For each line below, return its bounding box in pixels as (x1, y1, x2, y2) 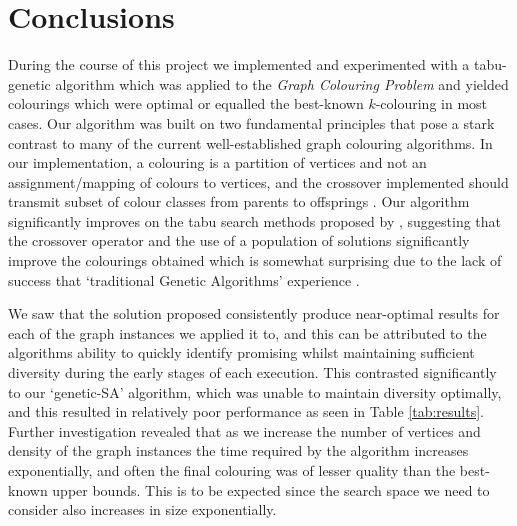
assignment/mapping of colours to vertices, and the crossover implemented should (8, 171, 509, 192)
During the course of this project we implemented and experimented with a (8, 54, 470, 75)
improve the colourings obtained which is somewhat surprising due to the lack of (8, 250, 502, 271)
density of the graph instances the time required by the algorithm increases (8, 440, 469, 461)
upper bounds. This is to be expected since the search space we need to (52, 479, 490, 500)
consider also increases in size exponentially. (8, 499, 277, 520)
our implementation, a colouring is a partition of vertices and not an (8, 152, 427, 173)
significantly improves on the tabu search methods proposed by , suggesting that (8, 210, 501, 231)
